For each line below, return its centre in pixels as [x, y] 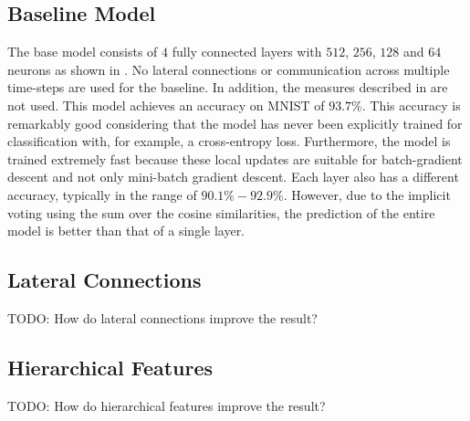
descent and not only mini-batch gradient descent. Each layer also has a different [233, 177]
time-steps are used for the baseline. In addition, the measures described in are [228, 87]
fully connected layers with [247, 52]
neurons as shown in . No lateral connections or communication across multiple [229, 69]
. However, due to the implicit [367, 194]
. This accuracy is [411, 105]
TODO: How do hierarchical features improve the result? [167, 405]
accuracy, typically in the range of [102, 194]
